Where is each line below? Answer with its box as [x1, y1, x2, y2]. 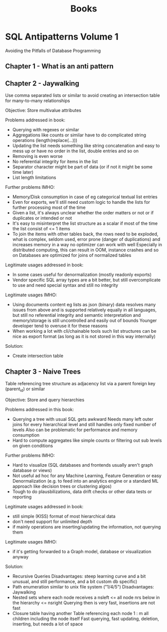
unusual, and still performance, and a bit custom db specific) [12, 578, 138, 585]
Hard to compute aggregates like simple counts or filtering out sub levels [12, 437, 162, 443]
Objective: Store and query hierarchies [5, 397, 85, 403]
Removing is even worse [12, 153, 63, 159]
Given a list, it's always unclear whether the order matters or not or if [12, 210, 154, 216]
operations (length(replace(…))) [12, 137, 78, 143]
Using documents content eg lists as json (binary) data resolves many [12, 302, 156, 308]
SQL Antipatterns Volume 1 [5, 31, 119, 42]
